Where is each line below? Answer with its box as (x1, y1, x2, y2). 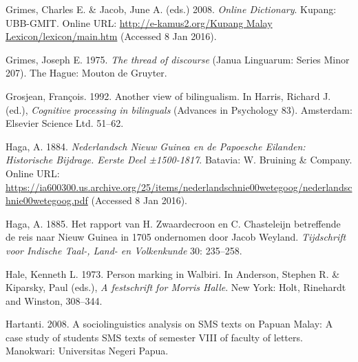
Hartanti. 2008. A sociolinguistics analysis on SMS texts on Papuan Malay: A (6, 316, 333, 331)
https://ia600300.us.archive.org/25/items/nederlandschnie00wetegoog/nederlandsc (6, 179, 352, 194)
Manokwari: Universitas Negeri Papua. (6, 343, 169, 358)
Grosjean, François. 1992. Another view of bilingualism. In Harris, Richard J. (6, 88, 331, 103)
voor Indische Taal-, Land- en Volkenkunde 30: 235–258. (6, 243, 242, 257)
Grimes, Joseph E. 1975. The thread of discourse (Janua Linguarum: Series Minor (6, 52, 350, 66)
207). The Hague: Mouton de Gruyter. (6, 66, 167, 80)
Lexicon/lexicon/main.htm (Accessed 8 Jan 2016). (6, 29, 217, 43)
